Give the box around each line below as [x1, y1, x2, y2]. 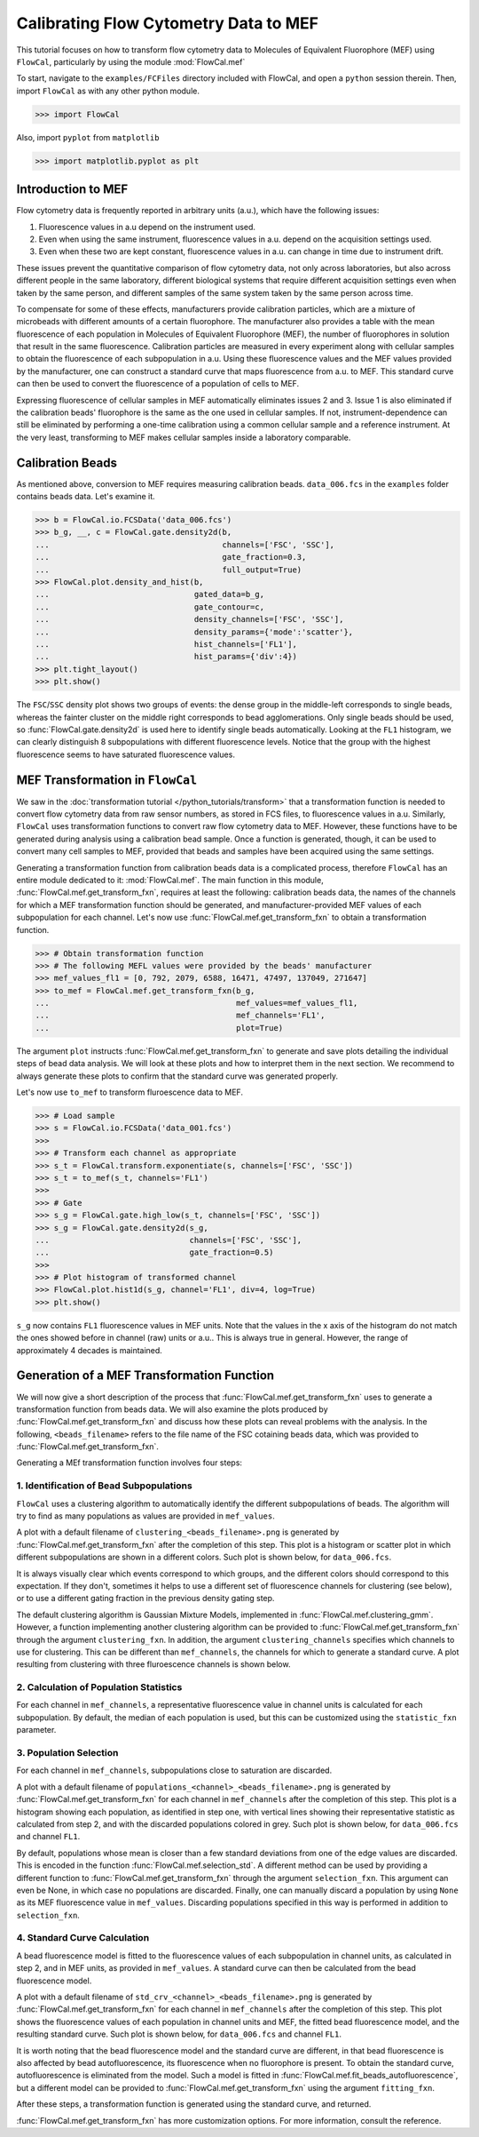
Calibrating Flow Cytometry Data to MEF [16, 13, 319, 33]
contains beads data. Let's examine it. [16, 491, 155, 502]
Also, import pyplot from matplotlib [16, 132, 160, 142]
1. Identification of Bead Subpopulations [16, 1479, 192, 1492]
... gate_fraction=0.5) [35, 1248, 274, 1257]
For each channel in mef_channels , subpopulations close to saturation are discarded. [16, 1765, 333, 1776]
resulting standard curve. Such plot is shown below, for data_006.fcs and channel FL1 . [16, 2029, 342, 2039]
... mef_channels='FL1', [35, 1010, 326, 1021]
